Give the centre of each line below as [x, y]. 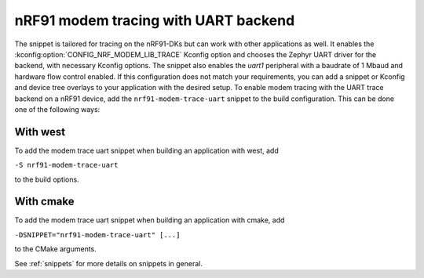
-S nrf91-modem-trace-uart [66, 165]
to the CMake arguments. [56, 249]
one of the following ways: [57, 109]
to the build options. [47, 179]
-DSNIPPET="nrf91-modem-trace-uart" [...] [97, 235]
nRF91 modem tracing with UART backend [155, 20]
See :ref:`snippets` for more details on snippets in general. [109, 263]
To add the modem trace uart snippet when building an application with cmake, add [150, 220]
